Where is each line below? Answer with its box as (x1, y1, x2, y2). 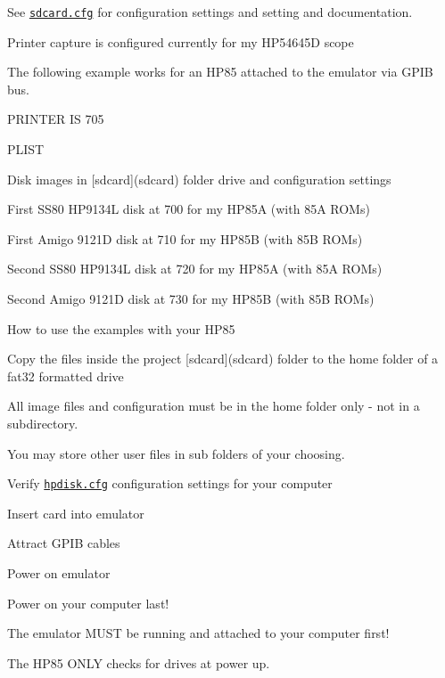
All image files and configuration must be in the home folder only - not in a (7, 396, 420, 415)
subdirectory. (7, 413, 78, 432)
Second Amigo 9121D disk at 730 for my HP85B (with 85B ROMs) (7, 290, 375, 307)
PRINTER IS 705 (7, 110, 104, 128)
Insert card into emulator (7, 503, 144, 522)
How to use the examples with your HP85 (7, 319, 235, 338)
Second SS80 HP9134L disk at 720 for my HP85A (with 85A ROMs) (7, 259, 383, 278)
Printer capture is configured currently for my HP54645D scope (7, 32, 354, 51)
